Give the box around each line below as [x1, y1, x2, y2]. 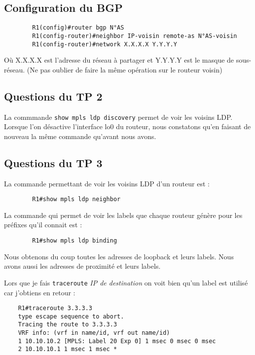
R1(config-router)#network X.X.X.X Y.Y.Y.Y [32, 40, 177, 48]
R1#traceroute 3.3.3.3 [18, 305, 92, 312]
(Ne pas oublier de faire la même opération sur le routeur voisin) [27, 64, 222, 74]
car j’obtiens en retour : [4, 287, 75, 297]
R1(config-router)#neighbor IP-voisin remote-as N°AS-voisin [32, 32, 237, 39]
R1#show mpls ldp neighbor [32, 196, 121, 203]
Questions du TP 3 [4, 155, 103, 170]
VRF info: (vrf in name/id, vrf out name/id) [18, 329, 170, 337]
